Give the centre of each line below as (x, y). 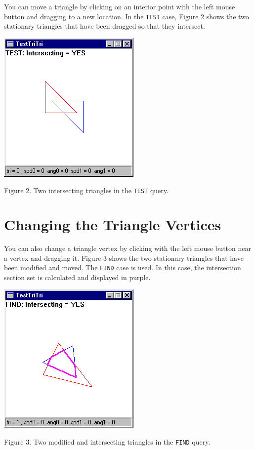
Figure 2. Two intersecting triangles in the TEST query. (86, 190)
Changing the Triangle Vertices (113, 225)
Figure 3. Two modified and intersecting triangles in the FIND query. (107, 442)
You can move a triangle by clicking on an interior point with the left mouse (120, 6)
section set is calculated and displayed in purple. (77, 277)
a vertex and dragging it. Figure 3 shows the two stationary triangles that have (124, 258)
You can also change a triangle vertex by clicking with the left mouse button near (127, 248)
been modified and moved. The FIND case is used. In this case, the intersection (123, 267)
